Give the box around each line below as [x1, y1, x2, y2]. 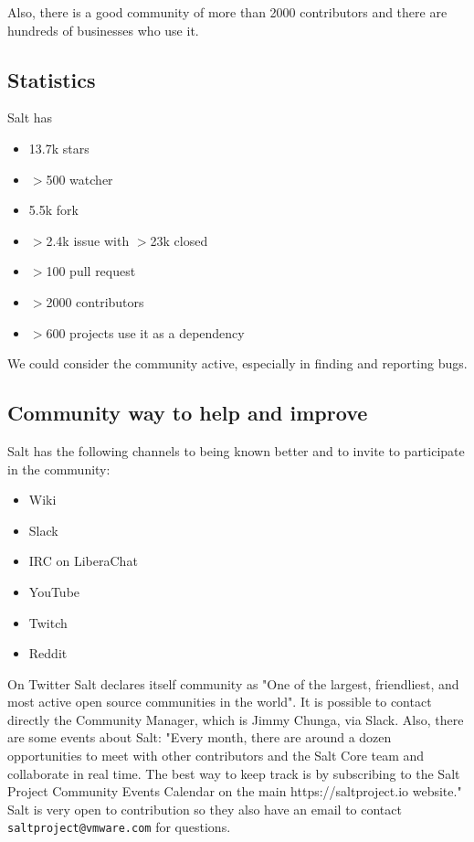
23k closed [150, 230, 208, 250]
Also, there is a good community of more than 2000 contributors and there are [7, 3, 448, 21]
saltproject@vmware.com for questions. [7, 817, 231, 837]
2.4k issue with [46, 230, 130, 250]
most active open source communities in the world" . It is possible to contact [7, 692, 432, 711]
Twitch [28, 613, 68, 632]
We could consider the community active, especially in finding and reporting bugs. [7, 354, 468, 373]
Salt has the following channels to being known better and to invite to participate [7, 441, 465, 460]
